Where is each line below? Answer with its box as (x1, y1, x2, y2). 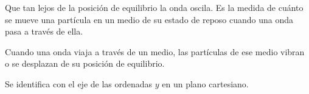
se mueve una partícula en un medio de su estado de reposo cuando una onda (5, 13, 294, 25)
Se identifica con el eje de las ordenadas (5, 77, 153, 90)
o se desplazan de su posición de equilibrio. (5, 57, 165, 70)
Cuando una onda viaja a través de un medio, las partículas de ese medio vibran (5, 45, 305, 58)
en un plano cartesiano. (162, 77, 249, 90)
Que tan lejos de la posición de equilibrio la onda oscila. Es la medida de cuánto (5, 1, 304, 13)
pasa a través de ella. (5, 25, 83, 38)
